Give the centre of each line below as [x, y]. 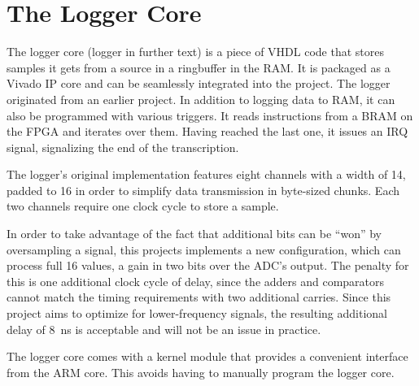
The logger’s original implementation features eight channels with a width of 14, [206, 174]
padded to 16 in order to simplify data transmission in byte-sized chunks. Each [203, 190]
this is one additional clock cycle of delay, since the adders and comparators [196, 281]
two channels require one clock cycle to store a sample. [143, 206]
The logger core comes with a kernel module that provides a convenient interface [207, 356]
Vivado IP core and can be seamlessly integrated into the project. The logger [199, 83]
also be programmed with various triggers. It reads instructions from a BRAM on [210, 115]
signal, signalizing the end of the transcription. [123, 147]
